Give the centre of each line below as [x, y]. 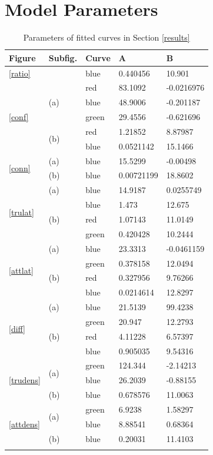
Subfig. [63, 57]
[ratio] [20, 73]
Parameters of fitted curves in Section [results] [106, 37]
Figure [22, 57]
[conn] [20, 168]
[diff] [17, 329]
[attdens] [24, 424]
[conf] [19, 117]
